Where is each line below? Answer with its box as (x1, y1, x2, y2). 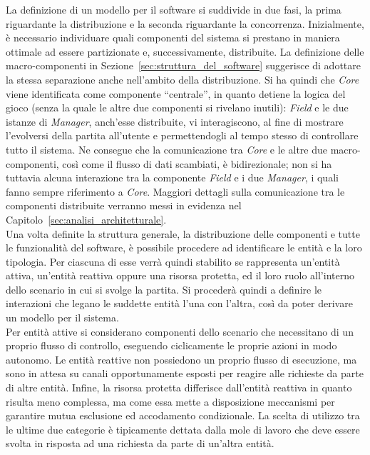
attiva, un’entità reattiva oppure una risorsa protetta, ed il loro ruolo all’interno (6, 268, 354, 283)
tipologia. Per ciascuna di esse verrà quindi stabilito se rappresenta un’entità (6, 254, 340, 269)
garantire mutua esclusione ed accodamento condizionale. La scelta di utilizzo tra (6, 408, 360, 423)
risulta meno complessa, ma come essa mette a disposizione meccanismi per (6, 394, 335, 409)
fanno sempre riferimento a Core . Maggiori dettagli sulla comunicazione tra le (6, 184, 345, 199)
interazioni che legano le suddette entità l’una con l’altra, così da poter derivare (6, 296, 353, 311)
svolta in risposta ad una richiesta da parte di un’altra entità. (6, 436, 274, 451)
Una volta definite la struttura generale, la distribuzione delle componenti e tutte (6, 226, 360, 241)
